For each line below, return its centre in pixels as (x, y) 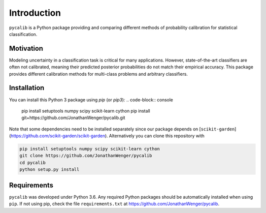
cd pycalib (33, 163)
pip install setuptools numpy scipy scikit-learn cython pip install (86, 111)
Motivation (26, 48)
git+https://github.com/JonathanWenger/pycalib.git (73, 118)
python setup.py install (50, 169)
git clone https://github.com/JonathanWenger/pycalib (86, 156)
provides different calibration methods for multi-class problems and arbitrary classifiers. (99, 74)
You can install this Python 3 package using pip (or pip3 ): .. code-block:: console (91, 100)
